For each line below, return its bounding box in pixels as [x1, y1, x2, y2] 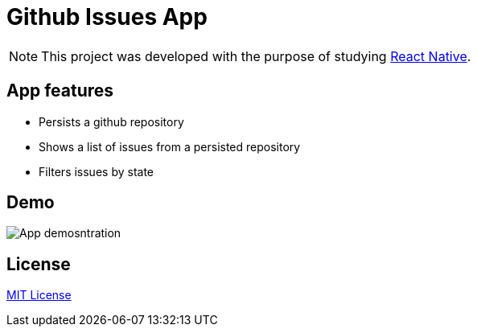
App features [6, 80, 114, 101]
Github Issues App [6, 3, 208, 31]
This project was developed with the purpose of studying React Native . [41, 47, 471, 64]
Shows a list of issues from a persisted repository [39, 139, 301, 154]
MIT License [6, 288, 72, 302]
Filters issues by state [39, 164, 154, 179]
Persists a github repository [39, 114, 184, 129]
